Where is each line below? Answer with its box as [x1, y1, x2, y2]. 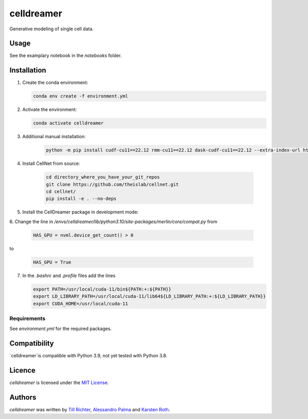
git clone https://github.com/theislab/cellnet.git [46, 181, 179, 187]
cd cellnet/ [46, 189, 76, 195]
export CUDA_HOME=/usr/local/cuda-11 [33, 301, 128, 306]
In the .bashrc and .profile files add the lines [22, 272, 115, 279]
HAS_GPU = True [33, 259, 71, 265]
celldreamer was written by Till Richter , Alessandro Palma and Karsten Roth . [9, 406, 170, 412]
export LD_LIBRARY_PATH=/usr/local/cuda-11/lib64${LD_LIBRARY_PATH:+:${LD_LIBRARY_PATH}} [33, 294, 266, 299]
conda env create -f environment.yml [33, 93, 128, 99]
